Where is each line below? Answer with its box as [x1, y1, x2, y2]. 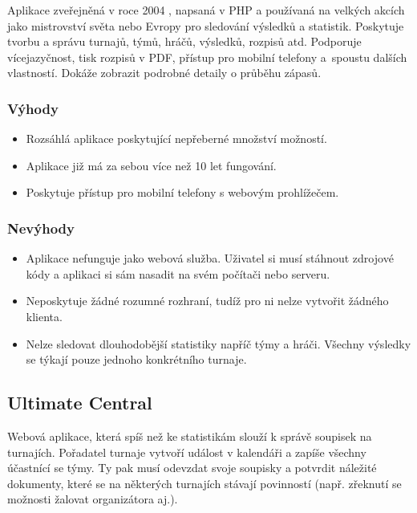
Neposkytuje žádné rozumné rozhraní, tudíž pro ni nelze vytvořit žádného [26, 292, 389, 309]
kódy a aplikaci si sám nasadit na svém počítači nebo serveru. [26, 265, 330, 282]
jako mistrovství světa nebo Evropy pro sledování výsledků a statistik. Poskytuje [7, 17, 404, 34]
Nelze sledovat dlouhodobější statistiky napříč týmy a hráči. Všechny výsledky [26, 335, 411, 352]
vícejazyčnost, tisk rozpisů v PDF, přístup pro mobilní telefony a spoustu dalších [7, 48, 407, 65]
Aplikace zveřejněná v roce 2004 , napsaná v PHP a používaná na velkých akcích [7, 2, 405, 18]
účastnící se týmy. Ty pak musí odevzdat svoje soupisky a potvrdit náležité [7, 459, 377, 476]
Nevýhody [7, 218, 75, 238]
